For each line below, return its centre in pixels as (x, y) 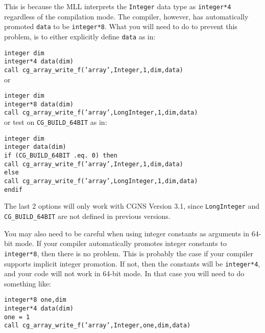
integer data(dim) (35, 147)
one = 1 (17, 317)
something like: (28, 283)
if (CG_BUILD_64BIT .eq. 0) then (61, 156)
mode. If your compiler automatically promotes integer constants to (121, 243)
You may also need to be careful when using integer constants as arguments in (127, 233)
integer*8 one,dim (35, 300)
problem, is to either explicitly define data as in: (80, 36)
